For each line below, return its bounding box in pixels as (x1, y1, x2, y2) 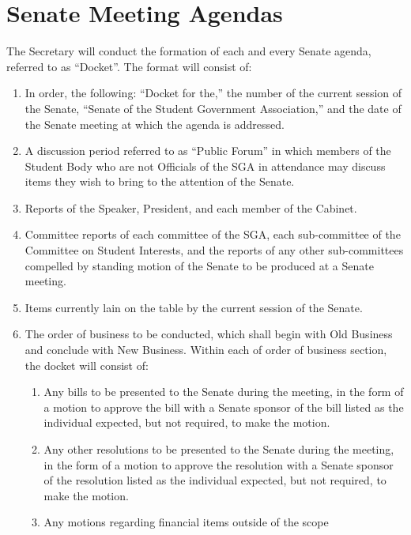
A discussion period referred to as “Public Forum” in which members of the (25, 142, 391, 159)
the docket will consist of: (25, 356, 149, 373)
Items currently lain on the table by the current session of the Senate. (25, 299, 363, 315)
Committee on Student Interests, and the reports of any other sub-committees (25, 242, 404, 258)
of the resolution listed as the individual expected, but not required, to (43, 472, 386, 488)
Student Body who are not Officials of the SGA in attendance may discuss (25, 157, 386, 174)
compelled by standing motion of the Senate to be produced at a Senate (25, 257, 374, 273)
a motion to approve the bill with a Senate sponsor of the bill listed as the (43, 398, 404, 415)
